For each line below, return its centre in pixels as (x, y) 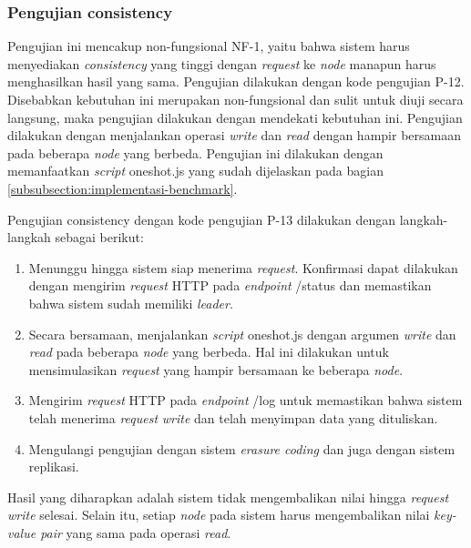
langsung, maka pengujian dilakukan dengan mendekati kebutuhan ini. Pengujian (235, 117)
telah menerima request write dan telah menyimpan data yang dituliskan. (233, 417)
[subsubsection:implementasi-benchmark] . (123, 188)
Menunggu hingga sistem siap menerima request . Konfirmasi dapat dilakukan (243, 267)
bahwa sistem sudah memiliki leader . (131, 303)
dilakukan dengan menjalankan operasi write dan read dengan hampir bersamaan (234, 135)
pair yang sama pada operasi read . (136, 532)
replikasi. (54, 467)
